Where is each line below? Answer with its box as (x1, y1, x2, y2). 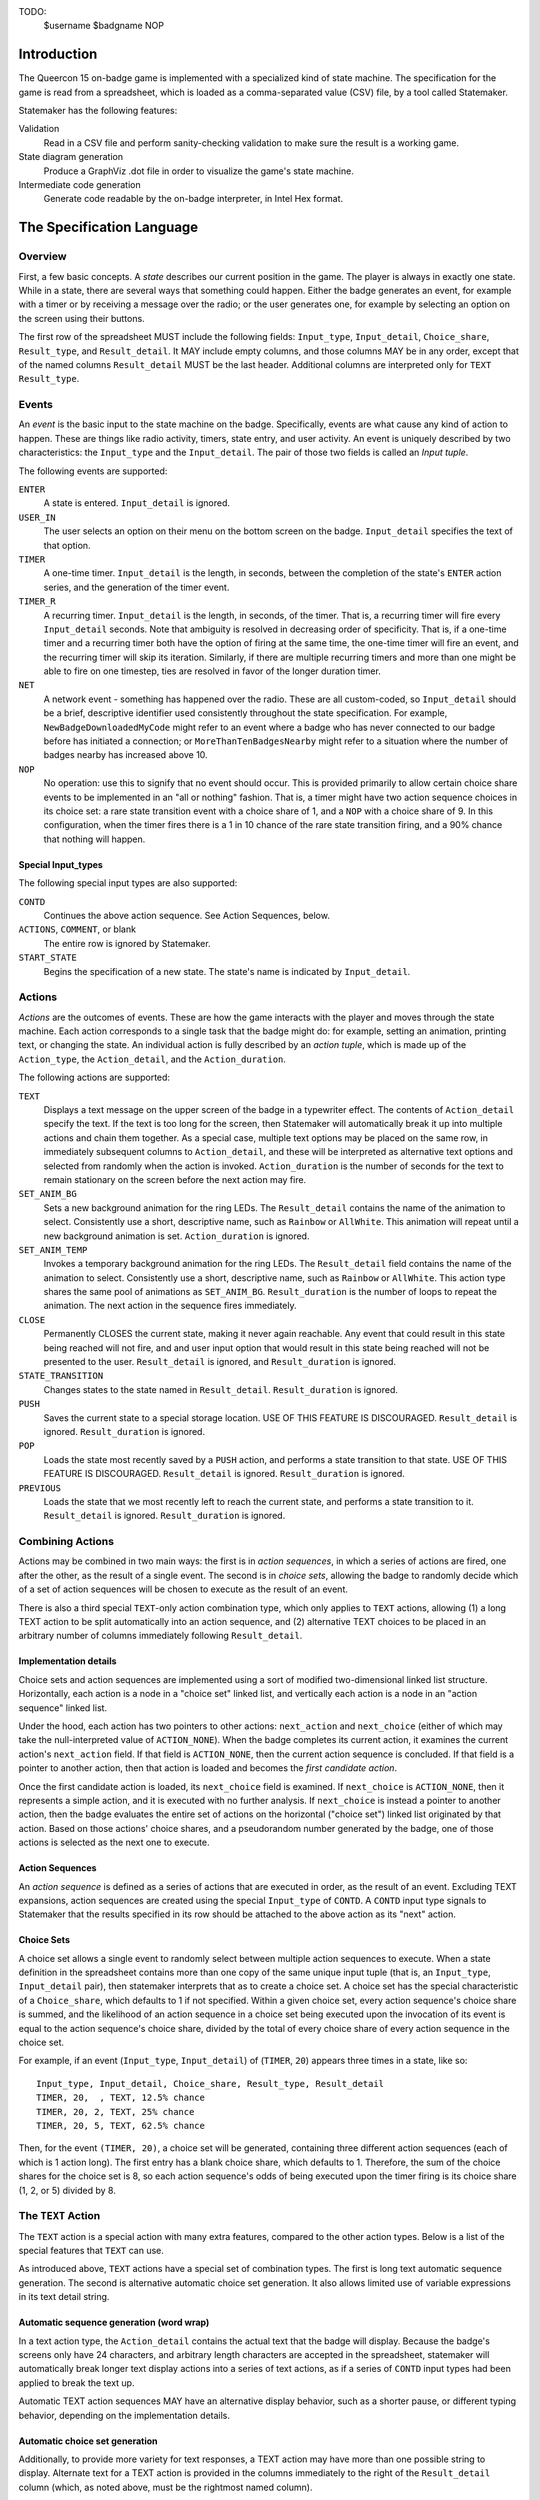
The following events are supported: (18, 465, 168, 477)
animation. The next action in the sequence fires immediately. (43, 1300, 297, 1312)
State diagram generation (18, 151, 124, 163)
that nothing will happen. (43, 833, 146, 845)
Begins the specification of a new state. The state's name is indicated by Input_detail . (43, 965, 411, 977)
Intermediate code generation (18, 179, 141, 191)
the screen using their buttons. (18, 312, 145, 324)
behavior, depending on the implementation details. (18, 2409, 230, 2421)
